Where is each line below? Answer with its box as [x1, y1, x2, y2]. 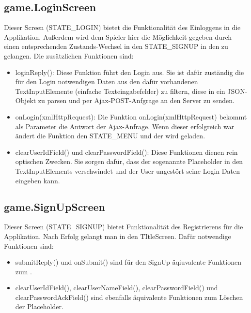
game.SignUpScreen [4, 199, 105, 214]
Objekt [15, 95, 36, 105]
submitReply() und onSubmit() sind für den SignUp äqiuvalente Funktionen [15, 257, 241, 267]
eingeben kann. [15, 175, 60, 185]
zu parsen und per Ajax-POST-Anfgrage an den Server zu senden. [38, 95, 235, 105]
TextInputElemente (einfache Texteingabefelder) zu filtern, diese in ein [15, 86, 225, 96]
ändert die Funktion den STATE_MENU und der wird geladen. [15, 131, 205, 141]
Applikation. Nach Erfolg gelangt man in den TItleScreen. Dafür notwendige [4, 231, 231, 241]
